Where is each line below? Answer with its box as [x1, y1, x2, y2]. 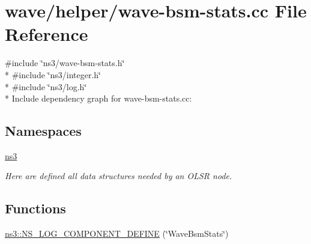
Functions [5, 199, 66, 218]
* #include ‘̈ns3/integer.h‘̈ [5, 68, 101, 81]
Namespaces [5, 121, 82, 140]
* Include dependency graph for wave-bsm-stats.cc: [5, 92, 192, 105]
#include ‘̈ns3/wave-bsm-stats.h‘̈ [5, 56, 125, 69]
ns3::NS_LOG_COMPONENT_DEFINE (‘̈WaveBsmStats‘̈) [5, 227, 229, 240]
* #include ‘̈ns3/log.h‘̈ [5, 80, 87, 93]
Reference [5, 22, 88, 46]
